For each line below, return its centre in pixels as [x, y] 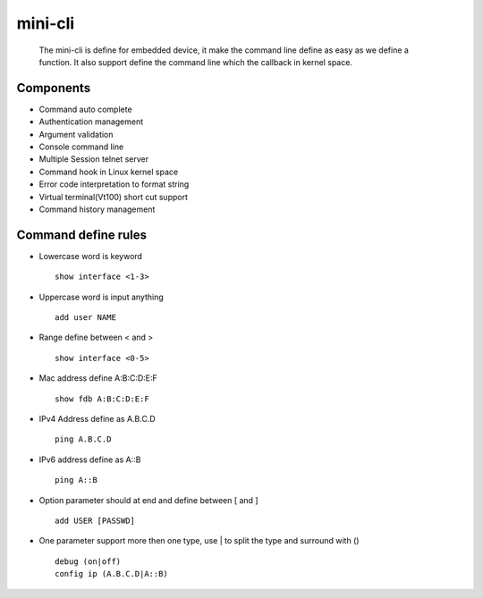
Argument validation [76, 134]
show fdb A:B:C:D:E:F [102, 399]
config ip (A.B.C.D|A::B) [112, 574]
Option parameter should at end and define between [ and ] [148, 500]
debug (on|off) [88, 561]
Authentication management [91, 122]
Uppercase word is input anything [102, 297]
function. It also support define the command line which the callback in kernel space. [196, 62]
